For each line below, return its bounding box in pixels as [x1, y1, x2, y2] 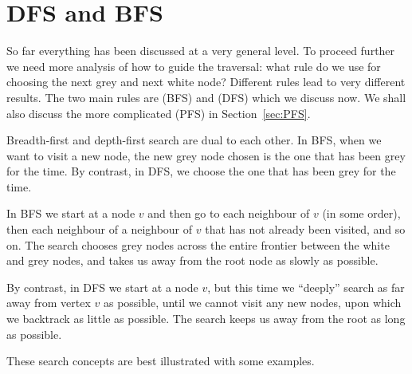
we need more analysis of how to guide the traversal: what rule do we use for [6, 57, 381, 74]
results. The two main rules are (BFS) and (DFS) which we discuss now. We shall [6, 89, 406, 105]
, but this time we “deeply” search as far [207, 278, 405, 295]
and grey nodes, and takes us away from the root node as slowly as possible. [6, 252, 379, 269]
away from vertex [6, 294, 91, 311]
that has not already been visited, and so [205, 221, 406, 238]
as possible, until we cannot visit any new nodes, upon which [103, 294, 402, 311]
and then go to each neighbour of [147, 205, 310, 222]
